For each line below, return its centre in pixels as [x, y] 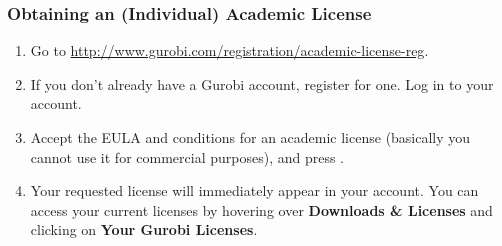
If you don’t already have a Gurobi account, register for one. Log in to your [262, 83]
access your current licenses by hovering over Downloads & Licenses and [261, 209]
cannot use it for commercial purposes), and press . [187, 156]
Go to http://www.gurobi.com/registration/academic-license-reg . [229, 50]
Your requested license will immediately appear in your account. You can [254, 190]
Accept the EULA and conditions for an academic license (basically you [250, 137]
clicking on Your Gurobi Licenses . [144, 229]
